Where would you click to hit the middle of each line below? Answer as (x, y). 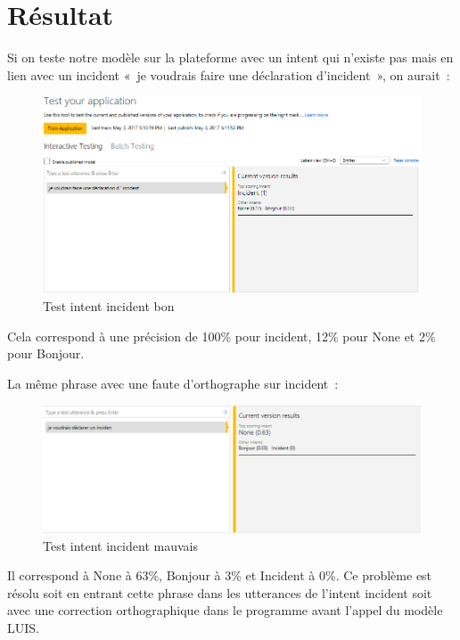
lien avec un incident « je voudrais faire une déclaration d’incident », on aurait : (229, 74)
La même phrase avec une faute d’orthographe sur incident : (173, 383)
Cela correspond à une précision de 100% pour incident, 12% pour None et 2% (222, 336)
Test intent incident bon (109, 306)
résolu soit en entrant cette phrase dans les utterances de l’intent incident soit (220, 592)
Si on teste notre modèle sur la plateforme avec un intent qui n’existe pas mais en (230, 57)
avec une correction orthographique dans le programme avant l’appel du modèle (225, 610)
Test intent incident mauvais (120, 545)
